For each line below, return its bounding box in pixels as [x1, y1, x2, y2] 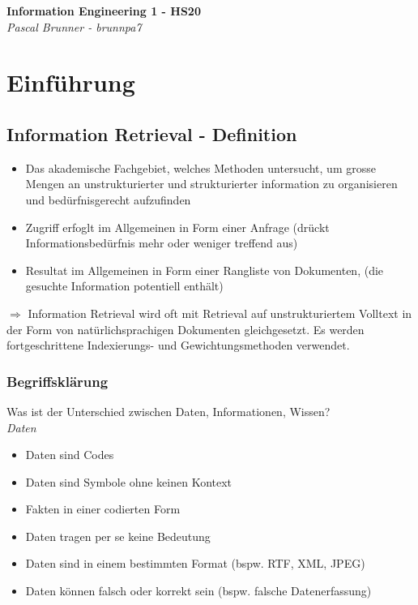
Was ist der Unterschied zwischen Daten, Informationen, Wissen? [6, 402, 331, 419]
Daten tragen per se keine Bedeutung [25, 527, 211, 544]
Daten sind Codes [25, 446, 114, 463]
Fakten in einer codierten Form [25, 500, 181, 517]
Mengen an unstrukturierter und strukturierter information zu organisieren [25, 175, 398, 192]
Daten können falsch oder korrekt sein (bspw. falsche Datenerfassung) [25, 582, 372, 599]
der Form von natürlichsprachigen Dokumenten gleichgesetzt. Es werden [6, 320, 365, 337]
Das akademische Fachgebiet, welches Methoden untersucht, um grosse [25, 159, 376, 176]
